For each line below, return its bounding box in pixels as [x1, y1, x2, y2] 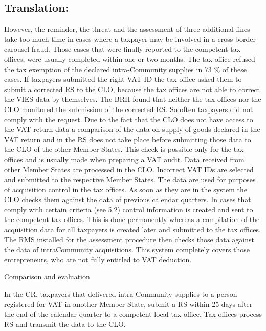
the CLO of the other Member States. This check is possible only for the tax [4, 144, 244, 155]
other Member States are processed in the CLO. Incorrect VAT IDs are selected [4, 164, 254, 174]
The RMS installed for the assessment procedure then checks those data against [4, 234, 254, 245]
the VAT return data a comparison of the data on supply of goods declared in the [4, 124, 260, 135]
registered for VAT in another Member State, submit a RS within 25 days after [4, 298, 253, 309]
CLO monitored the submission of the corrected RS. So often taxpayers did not [4, 103, 253, 114]
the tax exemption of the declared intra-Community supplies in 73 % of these [4, 63, 247, 74]
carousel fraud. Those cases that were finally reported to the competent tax [4, 43, 241, 54]
